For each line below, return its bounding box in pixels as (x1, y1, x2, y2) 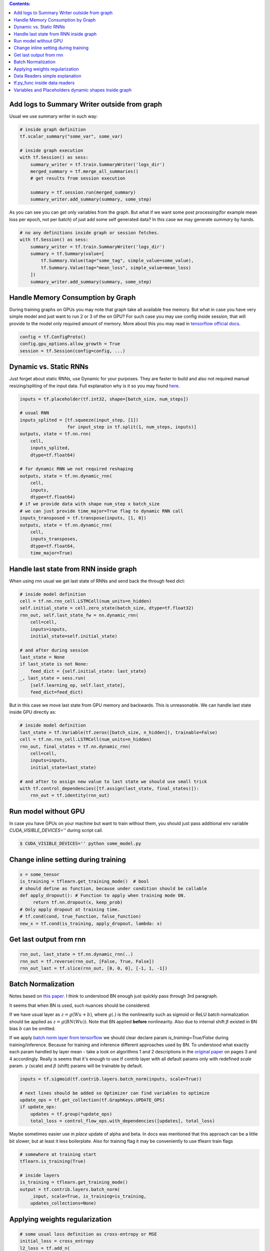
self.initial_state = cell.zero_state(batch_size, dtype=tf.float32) (19, 605, 194, 611)
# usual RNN (19, 410, 49, 416)
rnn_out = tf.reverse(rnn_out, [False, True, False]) (19, 958, 154, 964)
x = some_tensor (19, 871, 60, 877)
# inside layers (19, 1172, 60, 1178)
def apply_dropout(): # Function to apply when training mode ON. (19, 892, 186, 898)
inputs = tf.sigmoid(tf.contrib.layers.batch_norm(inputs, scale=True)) (19, 1076, 202, 1082)
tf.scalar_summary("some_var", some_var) (19, 133, 123, 139)
